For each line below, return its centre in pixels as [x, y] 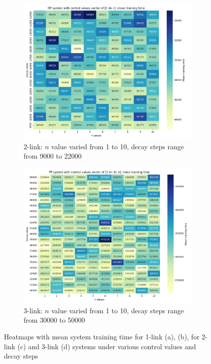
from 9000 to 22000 [53, 156]
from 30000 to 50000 [54, 320]
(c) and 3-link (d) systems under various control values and [107, 346]
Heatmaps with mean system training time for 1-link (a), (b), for [102, 336]
